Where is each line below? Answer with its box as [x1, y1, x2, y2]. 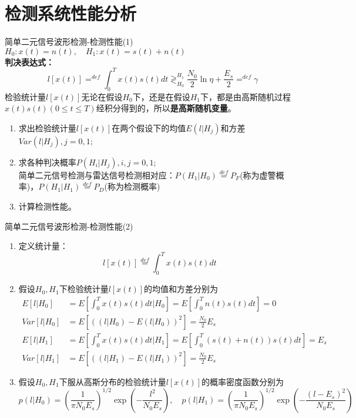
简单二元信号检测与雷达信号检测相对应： [18, 168, 175, 181]
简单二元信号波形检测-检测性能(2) [5, 220, 133, 232]
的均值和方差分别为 [144, 283, 219, 295]
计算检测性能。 [18, 200, 76, 212]
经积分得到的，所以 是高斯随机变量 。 [96, 102, 236, 114]
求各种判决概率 [18, 155, 76, 168]
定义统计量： [18, 240, 68, 252]
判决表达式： [5, 55, 54, 68]
